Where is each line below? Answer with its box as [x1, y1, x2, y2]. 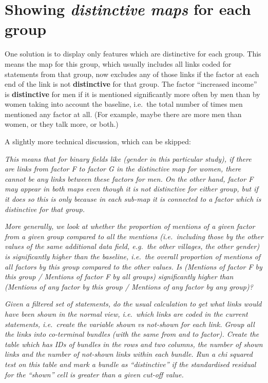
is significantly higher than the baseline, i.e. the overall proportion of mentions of [5, 251, 261, 261]
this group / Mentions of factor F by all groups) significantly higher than [5, 271, 234, 282]
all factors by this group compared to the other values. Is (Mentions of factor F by [5, 261, 262, 272]
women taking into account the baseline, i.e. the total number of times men [5, 99, 243, 109]
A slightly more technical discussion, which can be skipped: [5, 136, 191, 147]
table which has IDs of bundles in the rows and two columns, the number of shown [5, 338, 263, 349]
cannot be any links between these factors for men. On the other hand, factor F [5, 173, 254, 184]
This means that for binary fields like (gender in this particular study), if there [5, 153, 252, 164]
